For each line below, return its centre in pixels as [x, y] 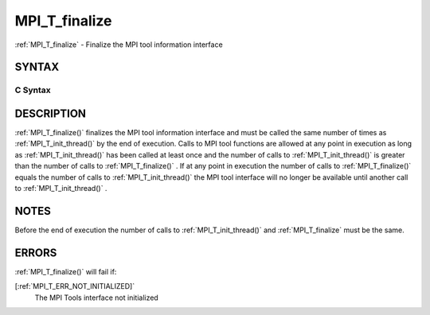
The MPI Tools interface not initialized [96, 297]
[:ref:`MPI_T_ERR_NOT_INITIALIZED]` [75, 286]
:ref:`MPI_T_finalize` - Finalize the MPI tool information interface [119, 45]
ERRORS [36, 253]
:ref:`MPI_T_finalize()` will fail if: [66, 271]
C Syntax [33, 90]
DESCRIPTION [51, 113]
